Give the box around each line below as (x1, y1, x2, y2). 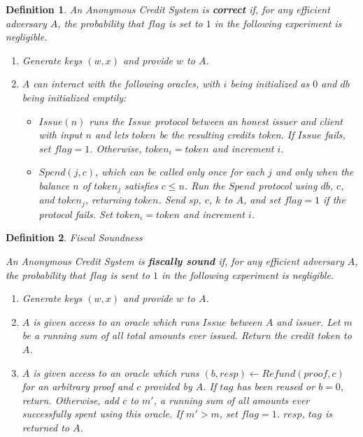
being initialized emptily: (22, 89, 127, 104)
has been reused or (236, 379, 315, 394)
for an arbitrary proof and (22, 379, 134, 394)
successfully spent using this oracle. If (22, 406, 183, 421)
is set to (169, 15, 203, 30)
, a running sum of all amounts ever (153, 392, 310, 407)
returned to (22, 420, 70, 434)
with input (38, 127, 83, 142)
